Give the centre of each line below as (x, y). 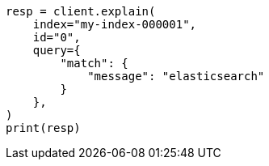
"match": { (94, 63)
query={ (57, 50)
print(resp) (43, 128)
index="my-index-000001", (115, 24)
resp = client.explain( (81, 11)
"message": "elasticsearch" (176, 76)
